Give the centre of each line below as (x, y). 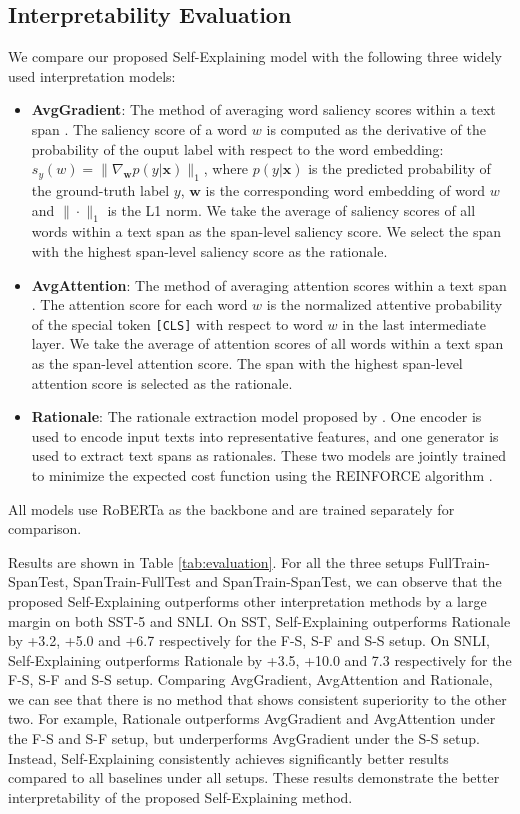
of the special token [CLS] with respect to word (177, 323)
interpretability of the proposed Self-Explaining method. (180, 796)
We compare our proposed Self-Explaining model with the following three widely (255, 56)
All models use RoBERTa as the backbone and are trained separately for (231, 508)
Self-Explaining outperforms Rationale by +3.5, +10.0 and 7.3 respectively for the (260, 659)
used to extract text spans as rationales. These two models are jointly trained (269, 455)
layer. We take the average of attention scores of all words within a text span (267, 343)
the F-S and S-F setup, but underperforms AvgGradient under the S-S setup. (244, 738)
